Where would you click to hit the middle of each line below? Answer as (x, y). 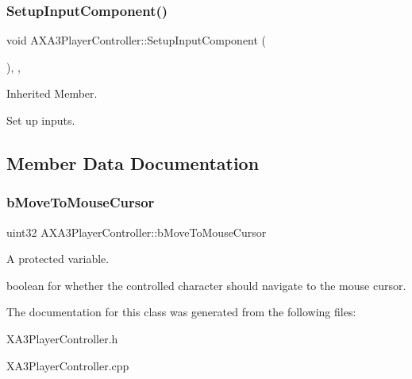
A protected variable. (58, 259)
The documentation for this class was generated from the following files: (181, 312)
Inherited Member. (52, 93)
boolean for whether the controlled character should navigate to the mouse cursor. (206, 285)
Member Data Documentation (133, 162)
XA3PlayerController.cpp (68, 365)
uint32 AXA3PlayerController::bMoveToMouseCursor (137, 232)
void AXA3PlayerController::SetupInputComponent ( (137, 40)
